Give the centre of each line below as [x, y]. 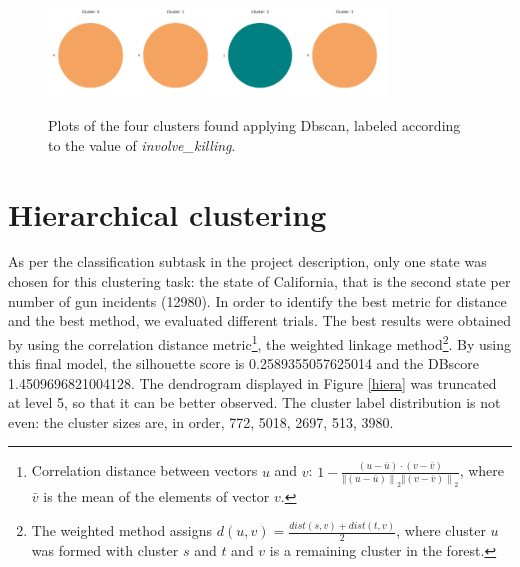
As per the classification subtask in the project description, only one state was [247, 261]
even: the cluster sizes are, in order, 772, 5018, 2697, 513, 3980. [201, 421]
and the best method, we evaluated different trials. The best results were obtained [259, 320]
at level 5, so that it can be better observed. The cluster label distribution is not [254, 402]
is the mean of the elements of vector [156, 496]
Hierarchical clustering [167, 213]
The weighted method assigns [122, 530]
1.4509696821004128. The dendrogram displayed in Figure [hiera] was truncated [252, 382]
